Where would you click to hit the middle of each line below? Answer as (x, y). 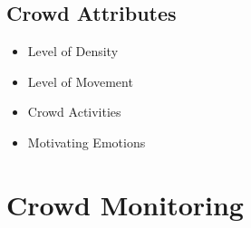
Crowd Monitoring (125, 204)
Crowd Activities (74, 112)
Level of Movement (80, 81)
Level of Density (73, 51)
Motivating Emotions (87, 142)
